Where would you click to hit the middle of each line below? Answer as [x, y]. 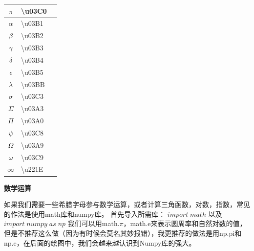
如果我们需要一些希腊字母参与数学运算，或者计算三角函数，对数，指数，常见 [127, 204]
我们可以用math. [94, 223]
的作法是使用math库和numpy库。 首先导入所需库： [85, 214]
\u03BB [33, 84]
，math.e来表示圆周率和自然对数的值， [185, 223]
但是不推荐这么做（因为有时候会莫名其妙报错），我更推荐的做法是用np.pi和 [123, 233]
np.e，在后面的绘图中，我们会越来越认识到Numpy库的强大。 [100, 242]
